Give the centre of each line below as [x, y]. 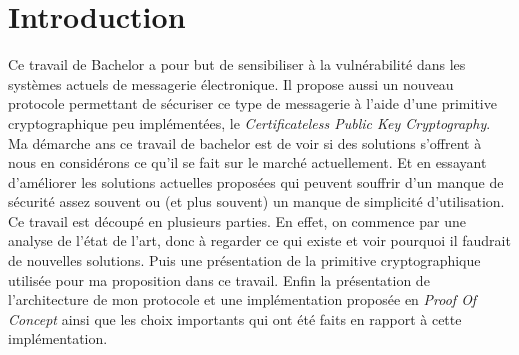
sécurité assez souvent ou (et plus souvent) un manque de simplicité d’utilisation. [256, 201]
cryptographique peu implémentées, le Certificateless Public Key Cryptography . [249, 122]
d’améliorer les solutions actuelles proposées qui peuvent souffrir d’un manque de [256, 181]
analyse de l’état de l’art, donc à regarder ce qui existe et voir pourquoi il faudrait [259, 240]
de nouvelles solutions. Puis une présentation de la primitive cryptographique [244, 260]
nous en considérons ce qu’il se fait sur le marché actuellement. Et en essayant [247, 162]
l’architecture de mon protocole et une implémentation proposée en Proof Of [242, 299]
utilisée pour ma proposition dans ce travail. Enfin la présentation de [219, 279]
